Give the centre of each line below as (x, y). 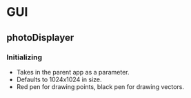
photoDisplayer (40, 38)
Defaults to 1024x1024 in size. (59, 79)
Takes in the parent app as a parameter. (73, 72)
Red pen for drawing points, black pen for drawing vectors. (100, 86)
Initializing (24, 57)
